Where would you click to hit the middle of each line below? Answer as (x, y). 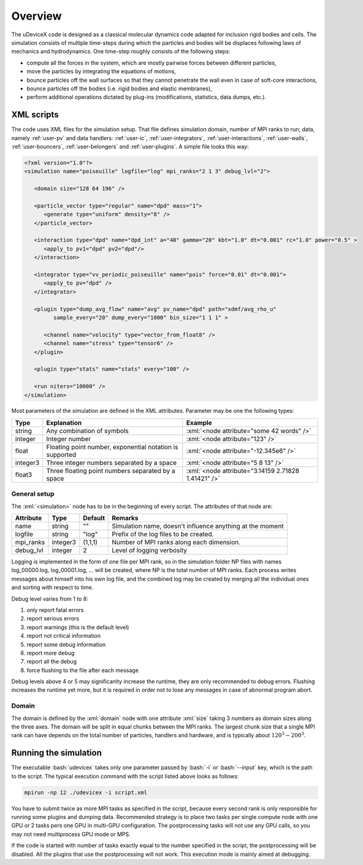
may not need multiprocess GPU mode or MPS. (71, 834)
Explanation (64, 423)
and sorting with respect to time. (52, 587)
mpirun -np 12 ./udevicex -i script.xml (86, 792)
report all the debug (52, 662)
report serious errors (53, 619)
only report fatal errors (55, 610)
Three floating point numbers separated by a (111, 471)
